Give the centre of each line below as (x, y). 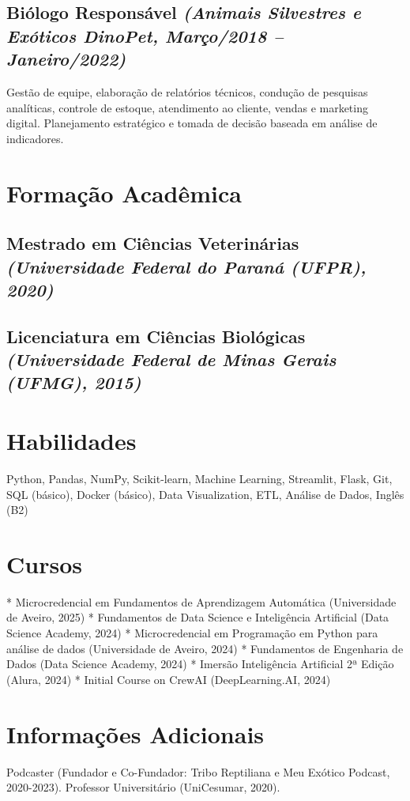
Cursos (44, 563)
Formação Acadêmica (124, 193)
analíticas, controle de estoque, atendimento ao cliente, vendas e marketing (187, 107)
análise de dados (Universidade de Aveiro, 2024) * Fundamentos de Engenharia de (205, 648)
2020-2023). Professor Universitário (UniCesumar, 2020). (143, 787)
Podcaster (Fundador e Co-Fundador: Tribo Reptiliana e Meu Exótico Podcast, (198, 771)
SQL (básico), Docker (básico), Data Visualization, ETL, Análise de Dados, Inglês (205, 494)
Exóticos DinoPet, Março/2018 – (145, 35)
